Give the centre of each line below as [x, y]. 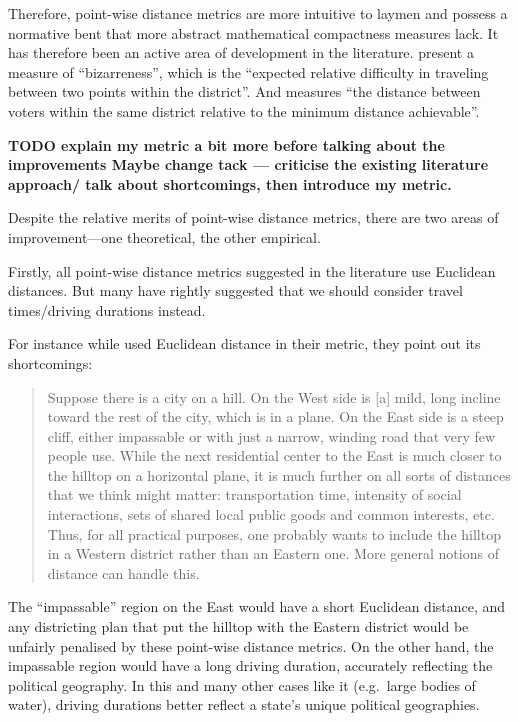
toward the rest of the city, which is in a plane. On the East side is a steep [275, 416]
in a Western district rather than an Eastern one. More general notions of [273, 553]
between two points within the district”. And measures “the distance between [244, 91]
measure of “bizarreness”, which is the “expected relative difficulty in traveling [248, 71]
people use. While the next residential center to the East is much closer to [274, 455]
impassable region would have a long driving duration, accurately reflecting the [250, 665]
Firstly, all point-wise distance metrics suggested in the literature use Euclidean [252, 270]
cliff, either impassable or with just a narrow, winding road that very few [271, 435]
